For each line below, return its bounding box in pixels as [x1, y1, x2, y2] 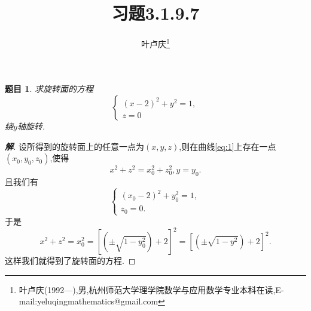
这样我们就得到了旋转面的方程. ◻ [5, 254, 136, 267]
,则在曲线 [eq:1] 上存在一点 [179, 140, 276, 152]
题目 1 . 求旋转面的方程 [5, 82, 93, 95]
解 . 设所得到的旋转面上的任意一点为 [5, 140, 144, 152]
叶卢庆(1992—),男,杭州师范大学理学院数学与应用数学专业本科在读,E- [19, 283, 284, 295]
